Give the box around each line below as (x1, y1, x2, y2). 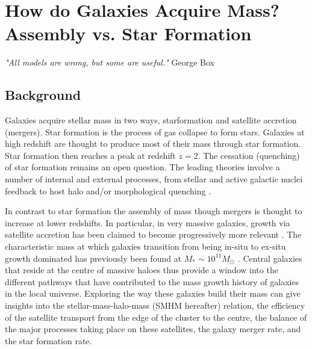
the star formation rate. (5, 334, 92, 347)
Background (5, 85, 81, 104)
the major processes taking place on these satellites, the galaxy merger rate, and (5, 323, 301, 335)
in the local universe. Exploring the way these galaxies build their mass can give (5, 287, 301, 300)
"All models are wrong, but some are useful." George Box (5, 56, 214, 69)
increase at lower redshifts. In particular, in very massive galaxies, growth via (5, 216, 290, 229)
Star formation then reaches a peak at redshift (5, 149, 176, 161)
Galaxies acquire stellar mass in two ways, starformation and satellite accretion (5, 114, 297, 126)
